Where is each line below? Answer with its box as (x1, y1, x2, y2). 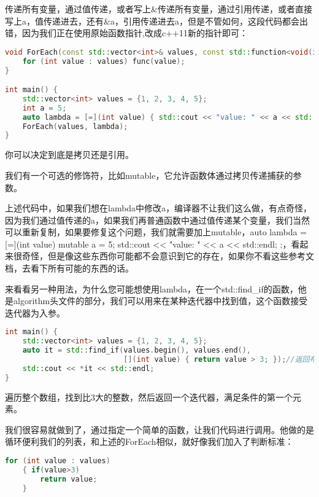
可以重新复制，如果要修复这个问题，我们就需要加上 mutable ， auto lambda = (5, 225, 307, 238)
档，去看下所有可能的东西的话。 (5, 262, 134, 275)
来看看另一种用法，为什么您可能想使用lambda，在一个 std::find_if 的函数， (5, 282, 298, 295)
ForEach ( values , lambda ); (22, 122, 128, 131)
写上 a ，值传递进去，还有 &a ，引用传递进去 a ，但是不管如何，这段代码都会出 (5, 14, 308, 27)
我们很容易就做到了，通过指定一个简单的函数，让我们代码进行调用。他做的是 (5, 423, 314, 436)
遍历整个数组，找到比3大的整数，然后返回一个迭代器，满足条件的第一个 (5, 390, 293, 403)
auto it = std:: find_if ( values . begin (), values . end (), (22, 346, 252, 355)
